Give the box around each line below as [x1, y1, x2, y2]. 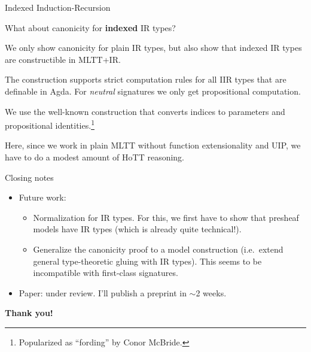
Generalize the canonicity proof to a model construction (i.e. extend [33, 242, 283, 255]
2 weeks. [196, 286, 227, 299]
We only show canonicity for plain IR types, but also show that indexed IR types [5, 41, 302, 54]
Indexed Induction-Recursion [5, 1, 111, 13]
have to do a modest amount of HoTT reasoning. [5, 151, 185, 163]
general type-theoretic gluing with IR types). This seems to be [33, 254, 262, 267]
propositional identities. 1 [5, 117, 94, 131]
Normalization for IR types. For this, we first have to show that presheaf [33, 211, 299, 223]
